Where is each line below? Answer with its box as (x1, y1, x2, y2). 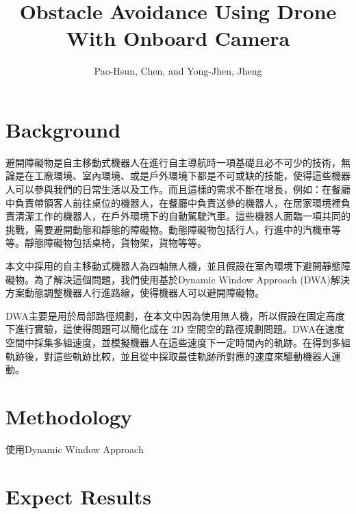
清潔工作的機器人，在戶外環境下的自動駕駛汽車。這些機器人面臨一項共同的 (14, 209, 351, 223)
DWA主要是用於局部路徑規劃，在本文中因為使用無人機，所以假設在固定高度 (5, 308, 345, 322)
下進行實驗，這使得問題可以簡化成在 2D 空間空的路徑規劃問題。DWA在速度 (5, 322, 344, 336)
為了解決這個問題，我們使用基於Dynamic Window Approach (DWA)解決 (34, 272, 350, 286)
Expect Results (5, 482, 151, 510)
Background (5, 115, 121, 143)
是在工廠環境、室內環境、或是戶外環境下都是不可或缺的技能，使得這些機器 (14, 168, 351, 183)
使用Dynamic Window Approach (5, 441, 144, 456)
